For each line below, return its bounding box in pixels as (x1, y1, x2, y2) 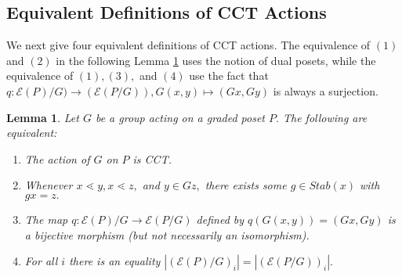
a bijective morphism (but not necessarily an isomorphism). (24, 226, 310, 243)
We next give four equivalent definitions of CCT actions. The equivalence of (6, 37, 371, 53)
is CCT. (132, 150, 172, 167)
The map (24, 210, 68, 227)
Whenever (24, 177, 73, 193)
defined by (196, 210, 244, 227)
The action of (24, 150, 90, 167)
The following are (282, 109, 368, 125)
